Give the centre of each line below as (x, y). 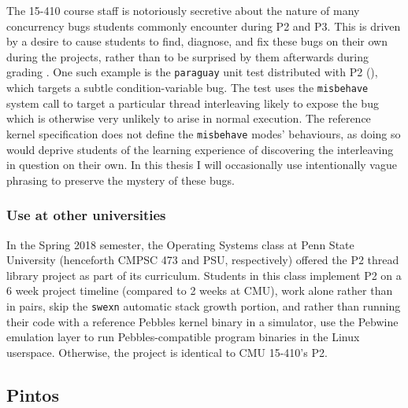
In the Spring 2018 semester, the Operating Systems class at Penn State (180, 244)
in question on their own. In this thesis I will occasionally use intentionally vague (202, 165)
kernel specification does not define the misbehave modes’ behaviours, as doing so (204, 133)
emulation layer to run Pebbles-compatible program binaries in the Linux (183, 337)
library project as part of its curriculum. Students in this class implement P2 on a (204, 275)
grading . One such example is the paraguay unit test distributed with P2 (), (192, 72)
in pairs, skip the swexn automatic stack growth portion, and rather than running (204, 305)
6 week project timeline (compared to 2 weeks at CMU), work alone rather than (200, 290)
